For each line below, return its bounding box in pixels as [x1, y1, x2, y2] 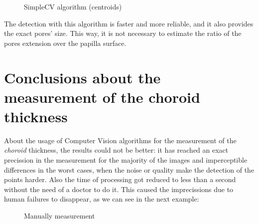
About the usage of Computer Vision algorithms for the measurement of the [4, 135, 237, 145]
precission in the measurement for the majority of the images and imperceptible [4, 155, 248, 165]
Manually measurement [24, 211, 95, 221]
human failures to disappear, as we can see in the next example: [4, 194, 199, 204]
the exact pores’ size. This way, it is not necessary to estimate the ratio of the [4, 28, 242, 38]
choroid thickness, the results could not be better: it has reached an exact [4, 145, 229, 155]
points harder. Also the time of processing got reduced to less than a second [4, 174, 236, 185]
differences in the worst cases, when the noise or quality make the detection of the [4, 164, 255, 175]
